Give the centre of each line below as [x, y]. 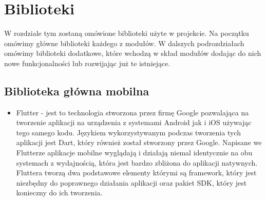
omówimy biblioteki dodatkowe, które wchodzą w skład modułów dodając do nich [133, 53]
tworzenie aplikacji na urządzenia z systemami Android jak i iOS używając [134, 122]
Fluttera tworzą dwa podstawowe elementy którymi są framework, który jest [136, 173]
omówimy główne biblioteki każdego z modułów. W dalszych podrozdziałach [124, 43]
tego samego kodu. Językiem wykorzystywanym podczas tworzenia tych [128, 132]
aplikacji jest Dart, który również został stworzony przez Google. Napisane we [139, 142]
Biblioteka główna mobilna [77, 91]
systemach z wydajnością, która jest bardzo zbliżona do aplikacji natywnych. [137, 162]
